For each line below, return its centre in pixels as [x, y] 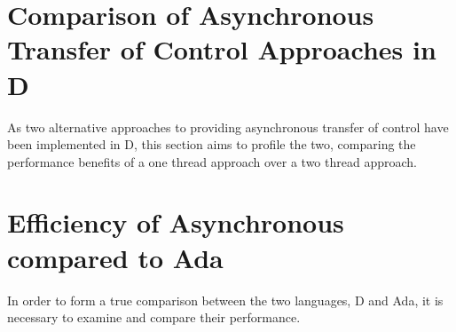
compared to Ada [115, 257]
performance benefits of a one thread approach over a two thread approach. [212, 161]
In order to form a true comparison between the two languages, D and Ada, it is [225, 300]
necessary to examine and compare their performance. [154, 317]
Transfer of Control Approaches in [222, 49]
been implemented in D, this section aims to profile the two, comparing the [212, 144]
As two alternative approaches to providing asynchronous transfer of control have [228, 126]
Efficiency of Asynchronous [176, 222]
